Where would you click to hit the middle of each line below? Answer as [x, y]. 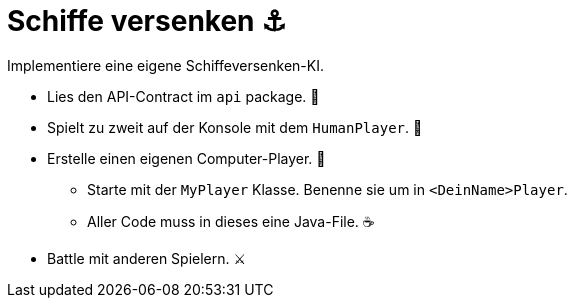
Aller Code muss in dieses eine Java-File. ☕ [231, 221]
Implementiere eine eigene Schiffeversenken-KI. [165, 65]
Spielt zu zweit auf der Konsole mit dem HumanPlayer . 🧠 [235, 127]
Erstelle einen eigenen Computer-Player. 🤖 [186, 158]
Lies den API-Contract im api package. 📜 [183, 96]
